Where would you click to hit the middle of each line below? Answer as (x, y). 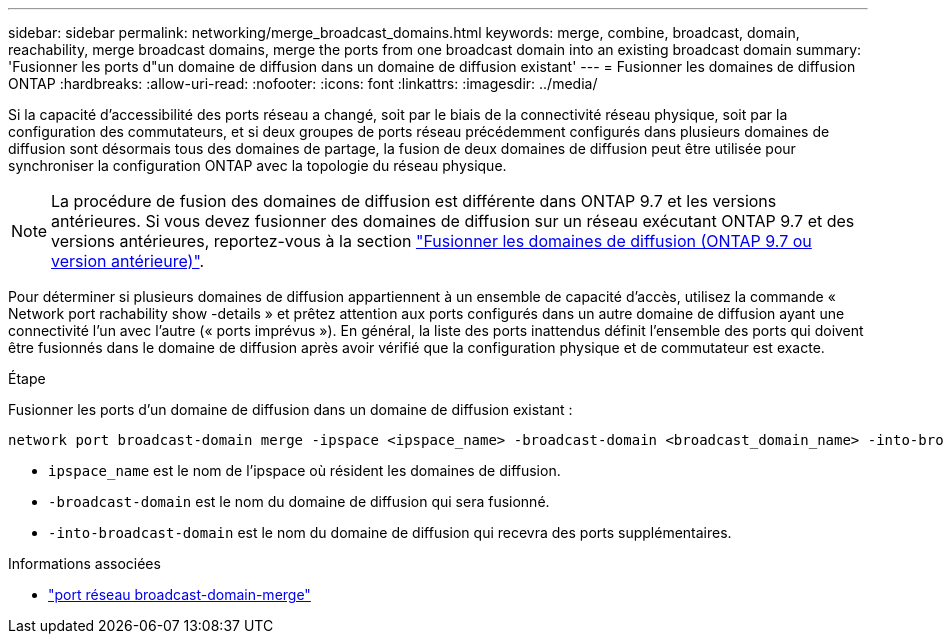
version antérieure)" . (128, 261)
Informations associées (84, 563)
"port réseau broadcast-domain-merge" (179, 594)
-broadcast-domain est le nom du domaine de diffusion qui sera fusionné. (299, 501)
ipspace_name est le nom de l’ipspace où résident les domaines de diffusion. (304, 470)
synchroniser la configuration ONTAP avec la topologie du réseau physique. (257, 165)
